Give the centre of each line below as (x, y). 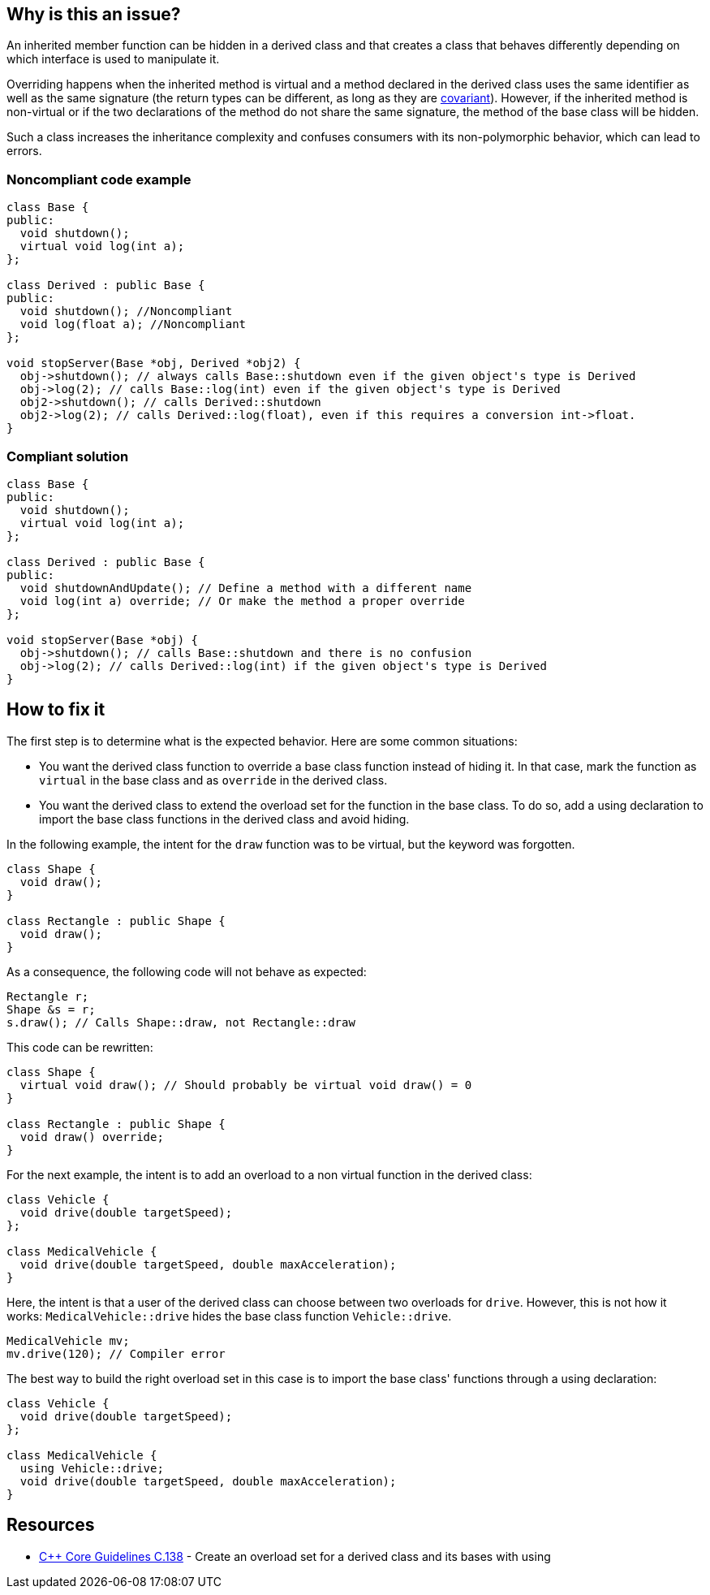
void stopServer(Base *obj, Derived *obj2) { (154, 363)
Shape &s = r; (51, 1009)
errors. (24, 151)
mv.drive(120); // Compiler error (116, 1353)
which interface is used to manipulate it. (113, 59)
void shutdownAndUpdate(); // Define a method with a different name (246, 588)
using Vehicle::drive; (92, 1468)
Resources (51, 1525)
